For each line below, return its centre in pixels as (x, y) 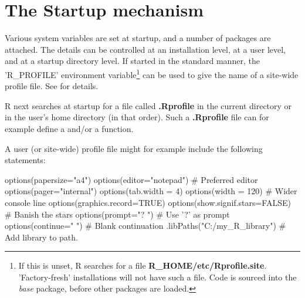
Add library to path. (41, 237)
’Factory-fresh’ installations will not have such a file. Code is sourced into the (157, 277)
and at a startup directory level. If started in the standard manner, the (132, 61)
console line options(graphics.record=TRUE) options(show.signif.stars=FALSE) (148, 202)
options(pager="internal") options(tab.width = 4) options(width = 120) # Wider (151, 191)
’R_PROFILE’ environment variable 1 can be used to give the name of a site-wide (152, 73)
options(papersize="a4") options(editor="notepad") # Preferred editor (131, 179)
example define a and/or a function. (69, 128)
